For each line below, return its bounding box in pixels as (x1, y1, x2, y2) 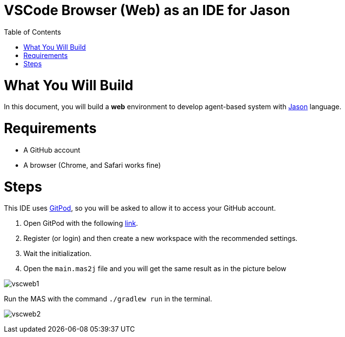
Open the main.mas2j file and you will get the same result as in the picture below (23, 264, 287, 273)
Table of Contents (4, 27, 61, 36)
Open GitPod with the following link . (23, 219, 138, 228)
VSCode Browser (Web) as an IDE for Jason (4, 2, 290, 19)
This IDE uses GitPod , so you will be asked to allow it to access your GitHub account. (4, 204, 276, 213)
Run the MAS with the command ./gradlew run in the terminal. (4, 295, 212, 303)
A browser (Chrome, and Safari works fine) (23, 160, 161, 169)
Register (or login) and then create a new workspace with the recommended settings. (23, 234, 298, 243)
